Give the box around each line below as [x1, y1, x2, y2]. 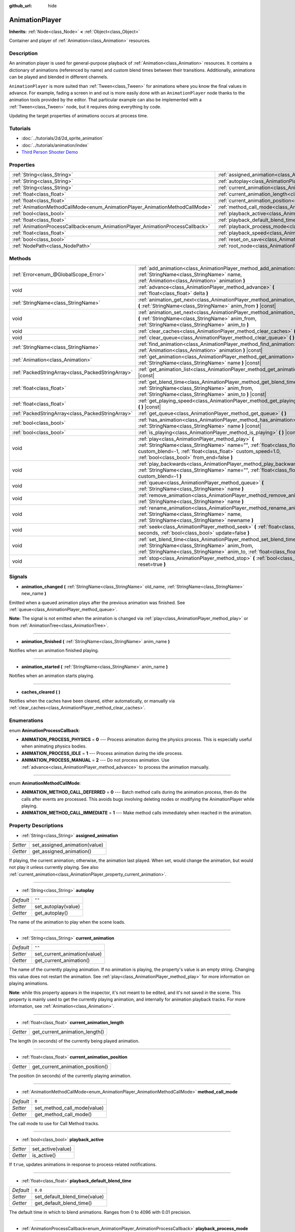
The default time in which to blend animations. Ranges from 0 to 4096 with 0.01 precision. [9, 1209, 191, 1215]
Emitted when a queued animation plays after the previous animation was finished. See [9, 599, 185, 606]
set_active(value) [32, 1146, 72, 1153]
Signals [9, 573, 28, 580]
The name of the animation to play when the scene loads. [9, 919, 125, 925]
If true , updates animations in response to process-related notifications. [9, 1162, 157, 1167]
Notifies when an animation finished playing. [9, 648, 99, 653]
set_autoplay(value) [34, 903, 80, 910]
